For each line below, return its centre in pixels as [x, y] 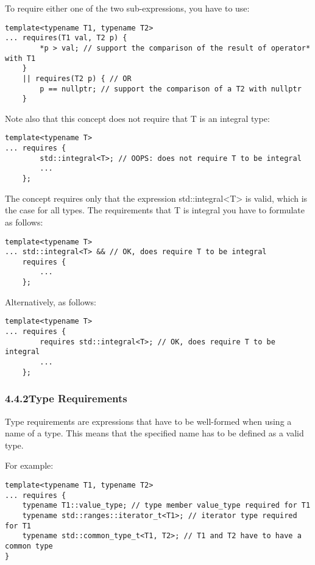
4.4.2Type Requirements [66, 398]
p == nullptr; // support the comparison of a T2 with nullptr [171, 89]
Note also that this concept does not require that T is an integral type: [137, 118]
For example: [29, 465]
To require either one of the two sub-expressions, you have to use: [127, 8]
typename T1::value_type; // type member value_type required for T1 [166, 506]
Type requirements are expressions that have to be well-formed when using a [148, 421]
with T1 [20, 58]
